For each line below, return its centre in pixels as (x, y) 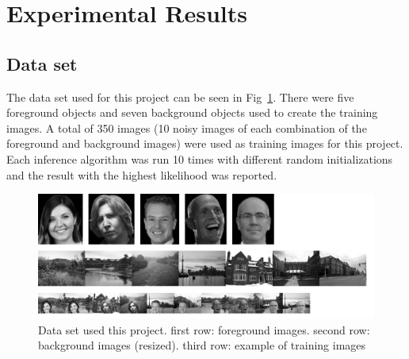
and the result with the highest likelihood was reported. (142, 174)
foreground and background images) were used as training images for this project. (205, 143)
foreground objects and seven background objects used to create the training (192, 112)
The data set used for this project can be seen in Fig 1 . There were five (180, 97)
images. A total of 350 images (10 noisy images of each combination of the (187, 127)
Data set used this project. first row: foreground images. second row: (204, 329)
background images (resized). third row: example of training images (202, 345)
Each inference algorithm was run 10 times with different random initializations (200, 158)
